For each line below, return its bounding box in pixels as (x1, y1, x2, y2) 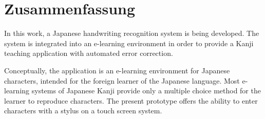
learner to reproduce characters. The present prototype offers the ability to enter (4, 95, 258, 106)
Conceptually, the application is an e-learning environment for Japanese (4, 65, 230, 75)
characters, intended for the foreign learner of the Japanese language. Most (4, 75, 240, 86)
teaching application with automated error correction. (4, 48, 173, 58)
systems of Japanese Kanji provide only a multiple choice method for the (31, 85, 261, 96)
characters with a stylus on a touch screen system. (4, 105, 162, 116)
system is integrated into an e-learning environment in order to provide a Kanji (4, 37, 254, 48)
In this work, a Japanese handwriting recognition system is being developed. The (4, 28, 259, 38)
